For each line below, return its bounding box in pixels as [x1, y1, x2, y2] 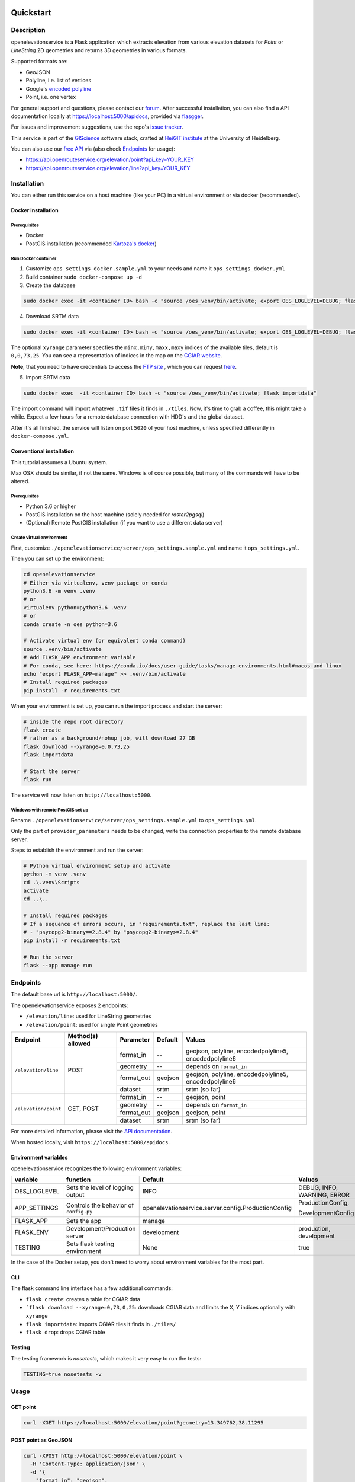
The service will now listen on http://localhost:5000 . [11, 791, 152, 799]
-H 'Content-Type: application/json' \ [30, 1460, 146, 1467]
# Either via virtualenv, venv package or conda [23, 579, 167, 586]
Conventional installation [11, 448, 74, 455]
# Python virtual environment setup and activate [23, 863, 170, 869]
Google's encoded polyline [25, 85, 92, 92]
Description [11, 26, 46, 34]
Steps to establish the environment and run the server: [11, 847, 144, 854]
